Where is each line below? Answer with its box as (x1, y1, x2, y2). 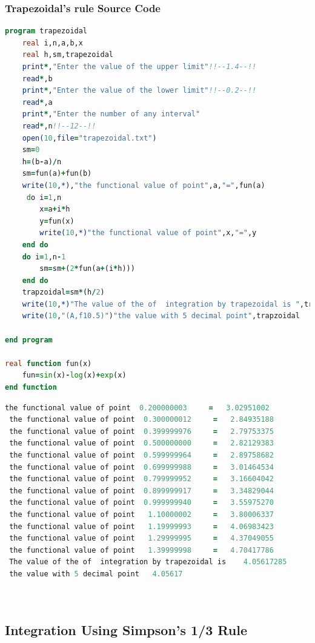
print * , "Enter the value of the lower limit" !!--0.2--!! (22, 86, 257, 95)
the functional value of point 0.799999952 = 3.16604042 (9, 475, 274, 484)
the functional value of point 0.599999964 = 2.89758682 (9, 451, 274, 459)
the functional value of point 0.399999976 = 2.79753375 (9, 427, 274, 436)
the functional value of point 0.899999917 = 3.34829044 (9, 486, 274, 495)
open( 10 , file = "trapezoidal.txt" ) (22, 133, 157, 142)
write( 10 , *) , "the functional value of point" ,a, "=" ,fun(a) (22, 181, 265, 190)
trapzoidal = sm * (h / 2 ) (22, 288, 105, 297)
